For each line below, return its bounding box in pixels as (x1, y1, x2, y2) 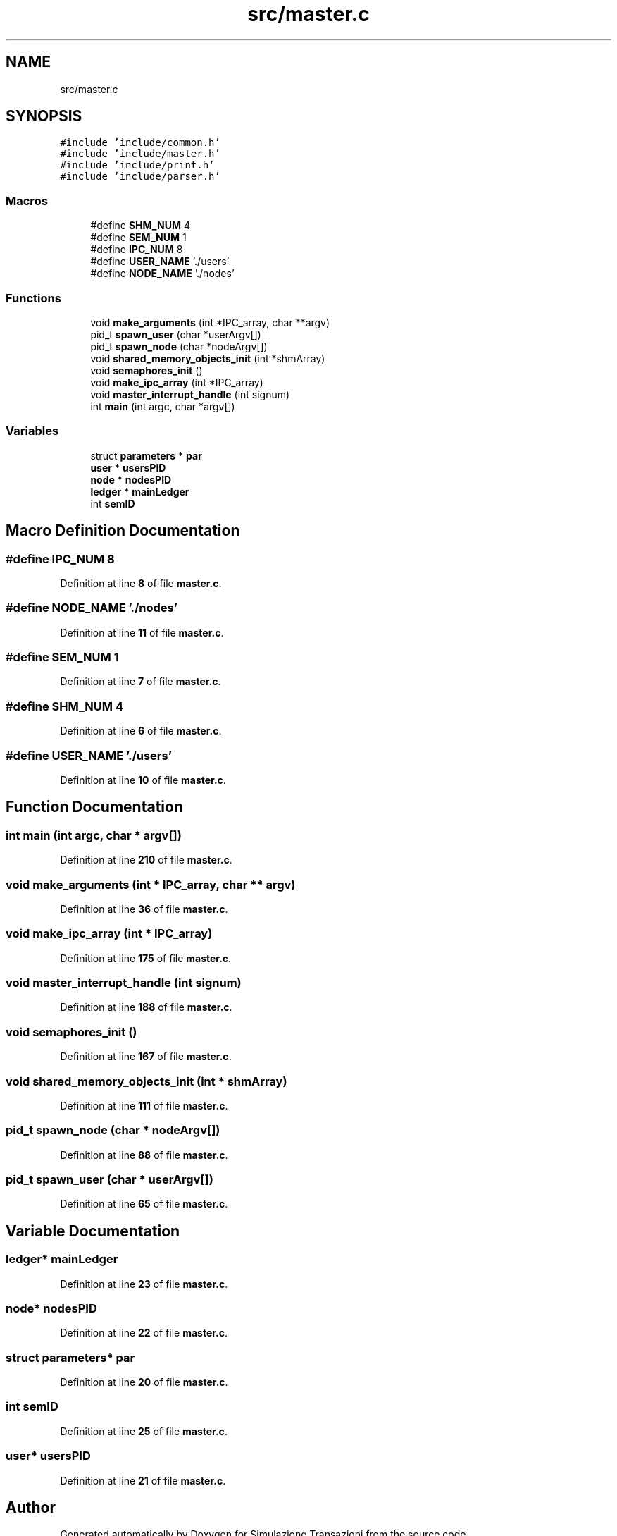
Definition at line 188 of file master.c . (60, 1001, 232, 1014)
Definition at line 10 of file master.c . (60, 773, 226, 786)
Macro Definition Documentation (6, 522, 240, 540)
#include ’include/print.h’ (60, 159, 215, 171)
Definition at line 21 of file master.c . (60, 1474, 226, 1487)
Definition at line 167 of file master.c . (60, 1050, 232, 1063)
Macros (6, 193, 48, 208)
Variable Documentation (6, 1222, 180, 1240)
